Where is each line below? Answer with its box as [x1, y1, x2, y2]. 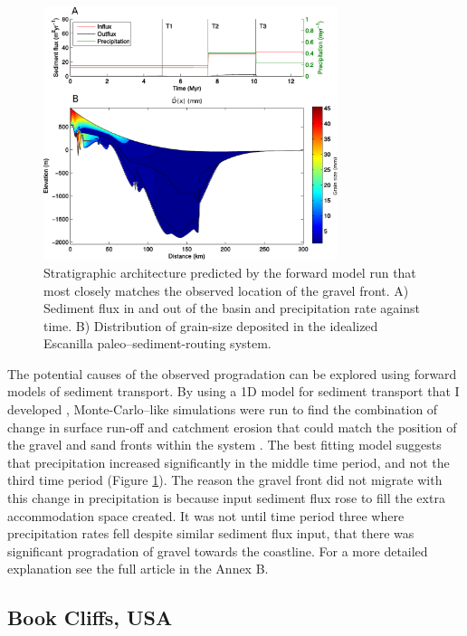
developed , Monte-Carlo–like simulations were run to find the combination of [7, 400, 438, 419]
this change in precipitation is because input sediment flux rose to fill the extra [7, 489, 445, 508]
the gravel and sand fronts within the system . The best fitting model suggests [7, 435, 442, 454]
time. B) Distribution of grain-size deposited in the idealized [43, 316, 378, 335]
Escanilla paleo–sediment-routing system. [43, 334, 272, 353]
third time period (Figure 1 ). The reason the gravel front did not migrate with [7, 470, 443, 489]
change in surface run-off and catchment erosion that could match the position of [7, 417, 457, 436]
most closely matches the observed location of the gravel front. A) [43, 280, 409, 299]
